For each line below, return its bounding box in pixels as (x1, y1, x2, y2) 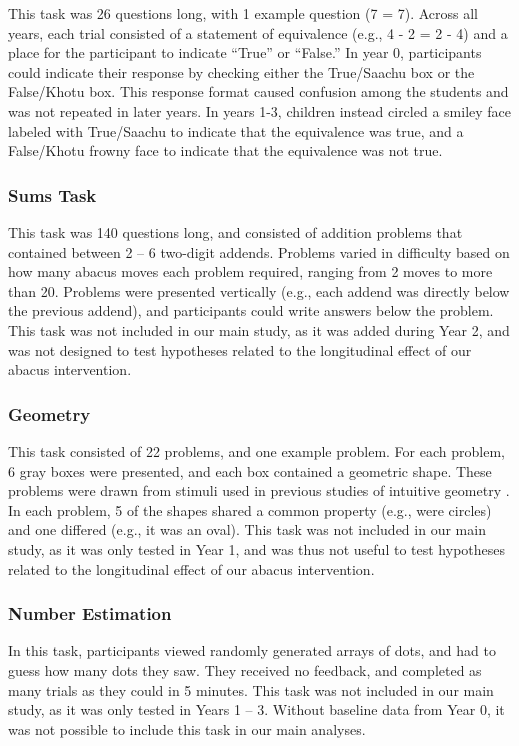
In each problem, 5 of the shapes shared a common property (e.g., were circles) (8, 499, 492, 520)
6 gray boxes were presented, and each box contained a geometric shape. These (8, 460, 492, 481)
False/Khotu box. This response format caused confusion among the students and (8, 81, 509, 102)
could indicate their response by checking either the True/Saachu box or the (8, 61, 475, 82)
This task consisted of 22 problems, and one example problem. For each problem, (8, 440, 505, 461)
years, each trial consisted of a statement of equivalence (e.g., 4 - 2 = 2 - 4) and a (8, 22, 508, 43)
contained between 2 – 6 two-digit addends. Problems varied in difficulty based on (8, 241, 510, 262)
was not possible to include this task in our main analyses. (8, 718, 366, 739)
